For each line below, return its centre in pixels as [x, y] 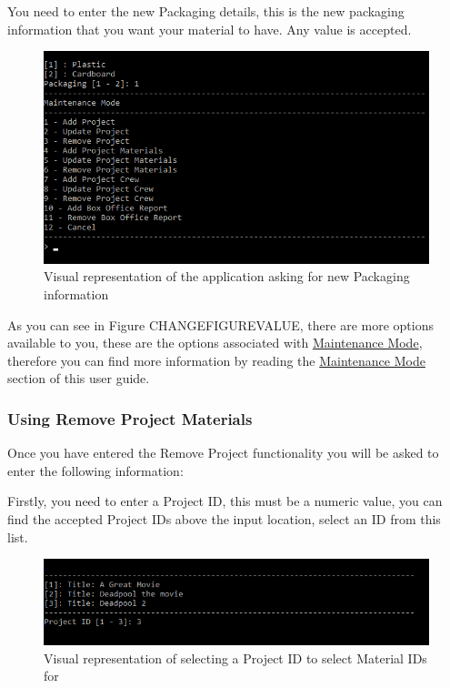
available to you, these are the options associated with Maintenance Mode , [215, 343]
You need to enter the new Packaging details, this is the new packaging [206, 11]
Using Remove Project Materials [130, 418]
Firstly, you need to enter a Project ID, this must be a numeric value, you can [225, 501]
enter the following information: [95, 470]
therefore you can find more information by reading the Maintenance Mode [216, 360]
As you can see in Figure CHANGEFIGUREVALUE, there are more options [220, 324]
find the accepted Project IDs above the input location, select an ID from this [224, 519]
